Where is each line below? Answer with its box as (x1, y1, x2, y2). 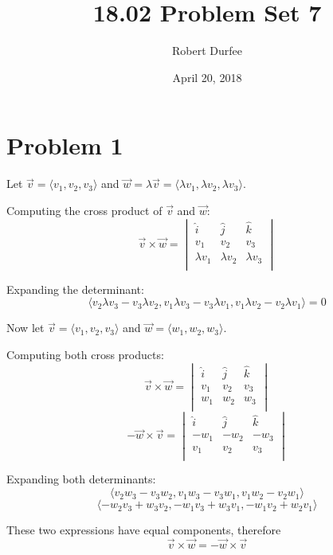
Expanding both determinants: (6, 471, 156, 487)
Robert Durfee (172, 42, 242, 59)
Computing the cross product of (6, 201, 163, 218)
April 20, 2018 (172, 68, 242, 85)
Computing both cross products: (6, 346, 164, 363)
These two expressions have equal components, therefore (6, 522, 281, 538)
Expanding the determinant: (6, 280, 144, 297)
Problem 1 (6, 129, 123, 162)
